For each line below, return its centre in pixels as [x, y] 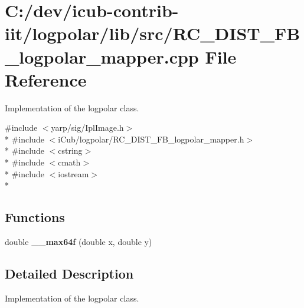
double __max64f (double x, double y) [79, 242]
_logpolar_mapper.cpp [102, 56]
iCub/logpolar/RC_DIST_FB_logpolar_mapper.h [151, 139]
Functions [35, 217]
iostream [73, 173]
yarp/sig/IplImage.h [87, 127]
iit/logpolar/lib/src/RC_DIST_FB [153, 33]
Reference [46, 79]
